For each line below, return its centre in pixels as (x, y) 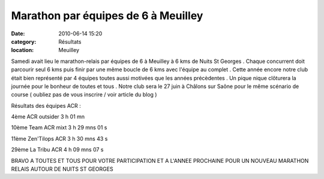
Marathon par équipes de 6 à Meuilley (107, 16)
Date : (18, 34)
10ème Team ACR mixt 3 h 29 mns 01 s (59, 128)
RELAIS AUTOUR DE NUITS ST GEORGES (62, 169)
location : (22, 50)
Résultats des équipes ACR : (46, 105)
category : (24, 41)
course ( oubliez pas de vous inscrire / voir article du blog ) (84, 95)
